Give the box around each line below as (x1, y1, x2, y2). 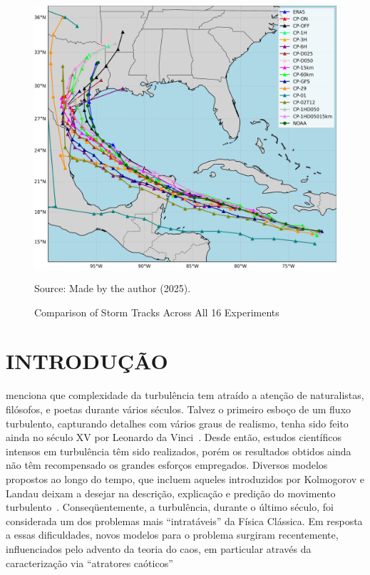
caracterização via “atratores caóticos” (6, 555, 173, 570)
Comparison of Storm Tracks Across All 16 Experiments (34, 304, 279, 319)
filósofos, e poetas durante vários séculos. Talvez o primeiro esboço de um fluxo (6, 402, 351, 417)
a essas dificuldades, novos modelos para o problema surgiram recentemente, (6, 527, 339, 542)
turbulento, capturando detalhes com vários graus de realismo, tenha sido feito (6, 415, 349, 430)
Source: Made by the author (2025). (34, 281, 191, 296)
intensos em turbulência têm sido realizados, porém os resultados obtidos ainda (6, 443, 351, 458)
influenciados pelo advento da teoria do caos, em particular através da (6, 541, 312, 556)
